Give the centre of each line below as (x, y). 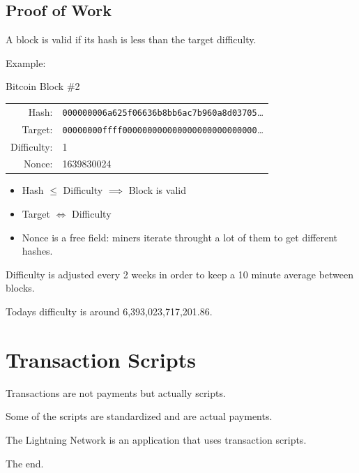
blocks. (20, 288)
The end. (25, 463)
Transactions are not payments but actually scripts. (116, 392)
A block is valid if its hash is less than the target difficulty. (131, 39)
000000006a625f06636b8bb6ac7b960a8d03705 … (163, 111)
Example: (26, 62)
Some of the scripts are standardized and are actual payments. (139, 416)
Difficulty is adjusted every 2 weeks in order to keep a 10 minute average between (180, 274)
